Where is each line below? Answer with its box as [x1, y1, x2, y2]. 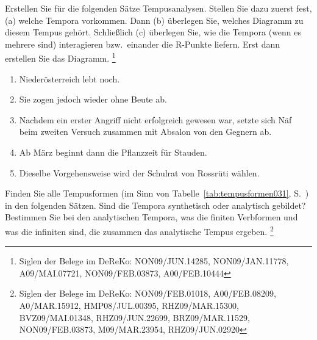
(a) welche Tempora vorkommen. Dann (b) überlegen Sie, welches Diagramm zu [5, 13, 304, 26]
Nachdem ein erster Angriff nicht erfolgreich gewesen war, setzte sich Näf [19, 113, 292, 126]
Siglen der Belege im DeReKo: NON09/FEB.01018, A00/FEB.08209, [19, 287, 276, 300]
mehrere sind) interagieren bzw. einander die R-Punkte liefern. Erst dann [5, 37, 280, 50]
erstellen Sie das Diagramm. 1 [5, 50, 116, 65]
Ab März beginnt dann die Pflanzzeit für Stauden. [19, 146, 207, 158]
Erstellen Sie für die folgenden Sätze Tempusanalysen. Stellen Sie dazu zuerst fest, [5, 2, 312, 14]
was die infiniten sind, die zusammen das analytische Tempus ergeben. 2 [5, 223, 274, 237]
